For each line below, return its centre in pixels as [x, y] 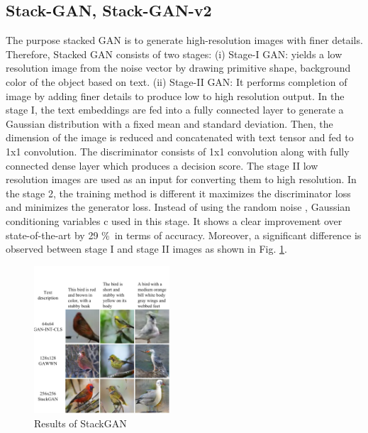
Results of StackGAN [80, 423]
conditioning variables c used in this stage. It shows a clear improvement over [174, 220]
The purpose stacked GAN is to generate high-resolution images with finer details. [184, 40]
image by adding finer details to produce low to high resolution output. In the [175, 95]
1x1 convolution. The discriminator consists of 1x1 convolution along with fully [178, 151]
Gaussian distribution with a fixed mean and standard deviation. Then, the [169, 123]
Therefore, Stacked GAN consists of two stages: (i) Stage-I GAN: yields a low [174, 54]
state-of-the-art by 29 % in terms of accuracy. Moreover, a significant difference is [184, 235]
